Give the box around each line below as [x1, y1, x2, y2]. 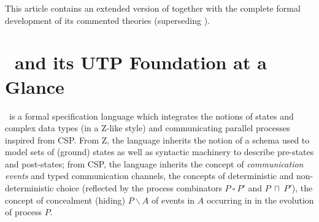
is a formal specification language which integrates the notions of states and [9, 109, 294, 122]
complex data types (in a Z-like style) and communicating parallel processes [5, 121, 290, 134]
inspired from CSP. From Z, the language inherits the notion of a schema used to [5, 133, 310, 146]
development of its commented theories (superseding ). [5, 13, 210, 26]
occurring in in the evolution [206, 193, 314, 206]
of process [5, 205, 42, 218]
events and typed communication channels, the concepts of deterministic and [5, 169, 294, 182]
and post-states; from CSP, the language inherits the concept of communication [5, 157, 304, 170]
